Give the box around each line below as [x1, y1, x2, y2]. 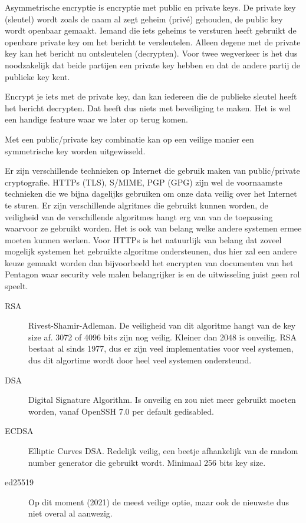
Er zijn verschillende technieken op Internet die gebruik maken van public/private [5, 164, 300, 177]
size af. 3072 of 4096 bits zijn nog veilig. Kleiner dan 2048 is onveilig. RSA [28, 330, 297, 343]
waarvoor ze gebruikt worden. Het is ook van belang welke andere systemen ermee [5, 222, 302, 234]
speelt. [5, 280, 28, 292]
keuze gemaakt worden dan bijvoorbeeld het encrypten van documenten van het [5, 256, 294, 269]
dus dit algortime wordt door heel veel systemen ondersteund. [28, 354, 252, 366]
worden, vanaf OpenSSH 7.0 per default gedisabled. [28, 405, 214, 417]
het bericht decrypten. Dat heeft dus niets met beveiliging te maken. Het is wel [5, 101, 291, 114]
